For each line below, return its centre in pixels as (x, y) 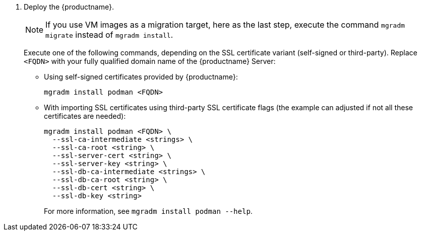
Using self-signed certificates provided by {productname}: (141, 77)
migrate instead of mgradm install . (109, 35)
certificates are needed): (85, 116)
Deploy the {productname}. (69, 7)
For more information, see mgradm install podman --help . (148, 211)
